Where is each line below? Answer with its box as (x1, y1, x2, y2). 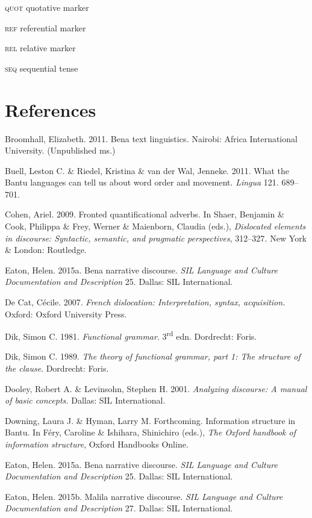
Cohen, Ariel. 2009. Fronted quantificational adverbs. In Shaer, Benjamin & (5, 208, 284, 220)
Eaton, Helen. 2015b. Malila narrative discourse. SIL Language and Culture (5, 490, 283, 502)
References (5, 97, 96, 122)
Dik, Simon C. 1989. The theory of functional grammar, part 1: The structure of (5, 350, 301, 363)
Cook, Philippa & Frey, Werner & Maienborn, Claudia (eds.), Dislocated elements (5, 220, 306, 232)
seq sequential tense (5, 61, 78, 74)
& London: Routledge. (5, 243, 87, 256)
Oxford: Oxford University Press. (5, 307, 127, 320)
